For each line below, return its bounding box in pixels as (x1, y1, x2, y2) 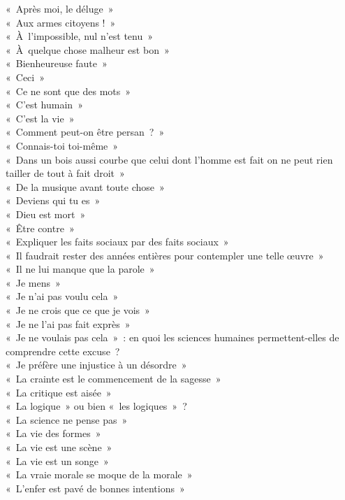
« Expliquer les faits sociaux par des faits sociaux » (6, 234, 229, 249)
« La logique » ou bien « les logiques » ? (6, 399, 187, 413)
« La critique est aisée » (6, 385, 112, 399)
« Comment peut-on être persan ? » (6, 124, 165, 139)
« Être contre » (6, 220, 75, 235)
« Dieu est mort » (6, 206, 86, 221)
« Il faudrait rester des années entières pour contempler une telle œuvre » (6, 248, 324, 262)
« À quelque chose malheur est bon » (6, 42, 170, 57)
